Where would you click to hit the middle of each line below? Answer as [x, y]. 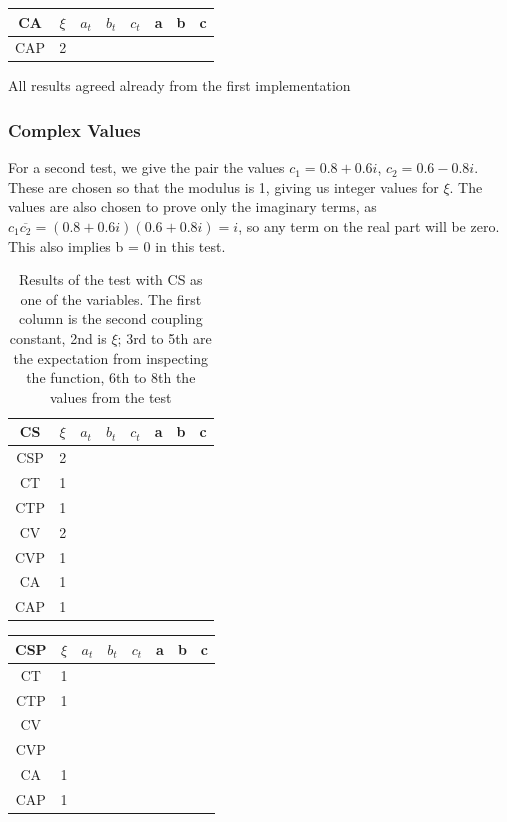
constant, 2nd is [58, 338]
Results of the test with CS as [110, 279]
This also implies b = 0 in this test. [117, 245]
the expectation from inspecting [111, 357]
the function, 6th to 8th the [111, 377]
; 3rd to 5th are [164, 338]
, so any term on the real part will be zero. [369, 226]
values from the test [111, 396]
